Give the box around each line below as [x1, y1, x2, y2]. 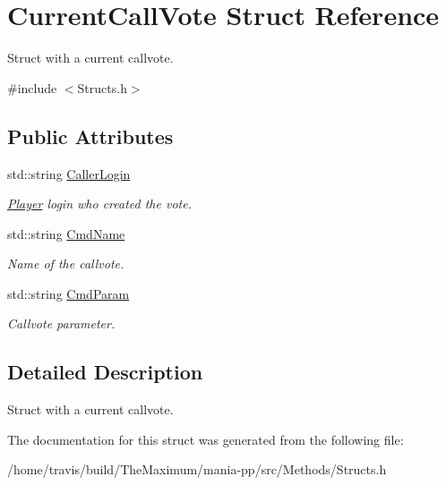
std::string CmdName [7, 224, 125, 242]
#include [7, 78, 57, 97]
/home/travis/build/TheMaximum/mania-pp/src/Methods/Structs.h [7, 460, 387, 479]
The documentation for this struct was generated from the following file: [7, 430, 404, 448]
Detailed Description [7, 358, 203, 386]
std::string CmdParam [7, 284, 130, 302]
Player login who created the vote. [7, 194, 192, 213]
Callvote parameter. [7, 314, 116, 333]
